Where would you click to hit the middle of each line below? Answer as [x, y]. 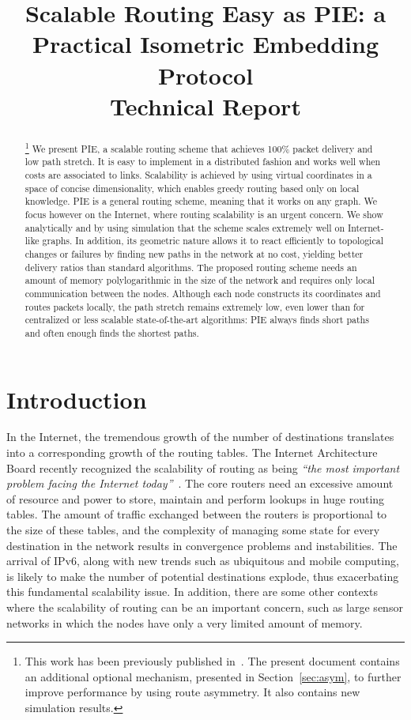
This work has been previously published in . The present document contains [212, 661]
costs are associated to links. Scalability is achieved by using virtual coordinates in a [198, 175]
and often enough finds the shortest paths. [112, 332]
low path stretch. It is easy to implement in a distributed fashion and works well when [203, 162]
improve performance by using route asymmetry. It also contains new [192, 692]
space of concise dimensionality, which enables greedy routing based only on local [192, 188]
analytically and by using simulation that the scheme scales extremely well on [185, 227]
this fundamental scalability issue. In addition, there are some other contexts [192, 592]
